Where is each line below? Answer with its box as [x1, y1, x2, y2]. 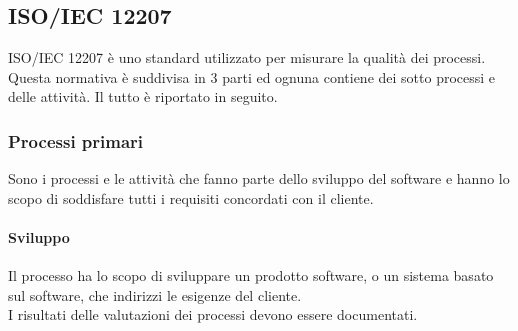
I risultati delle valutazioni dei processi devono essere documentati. [8, 304, 418, 325]
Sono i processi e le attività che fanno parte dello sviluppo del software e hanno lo [8, 168, 510, 189]
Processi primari [8, 128, 144, 153]
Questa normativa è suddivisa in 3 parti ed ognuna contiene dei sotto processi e [8, 66, 496, 87]
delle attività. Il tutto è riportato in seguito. [8, 86, 278, 107]
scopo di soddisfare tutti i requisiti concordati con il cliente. [8, 187, 374, 208]
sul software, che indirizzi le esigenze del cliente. [8, 284, 302, 305]
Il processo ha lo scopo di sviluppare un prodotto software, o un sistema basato [8, 265, 494, 286]
